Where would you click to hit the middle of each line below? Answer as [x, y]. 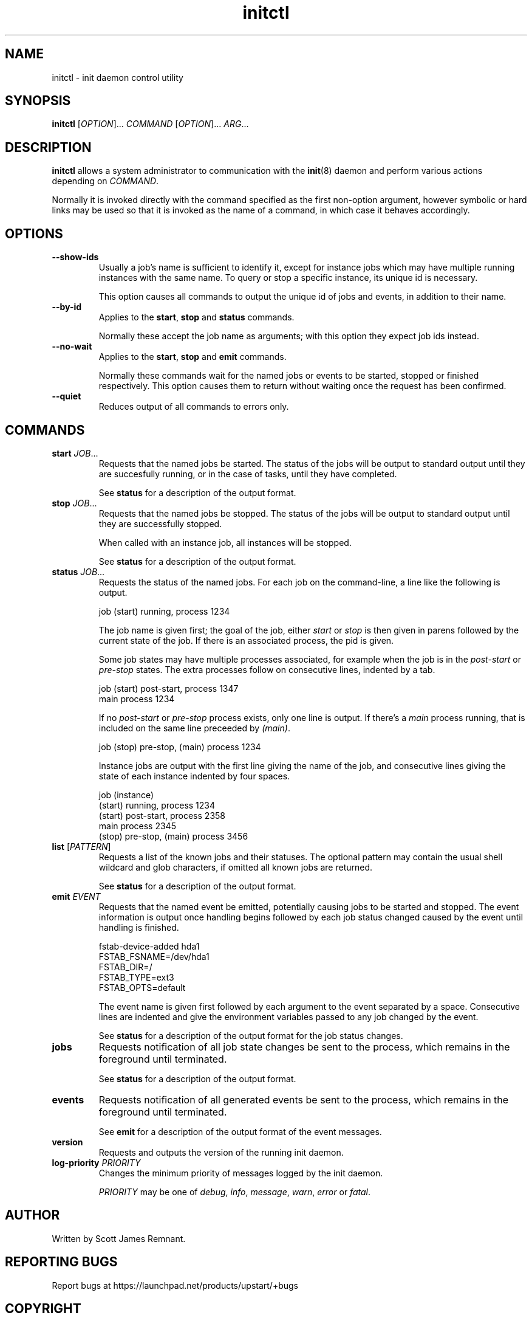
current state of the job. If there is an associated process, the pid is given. [246, 640]
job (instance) [126, 795]
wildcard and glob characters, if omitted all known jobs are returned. [236, 867]
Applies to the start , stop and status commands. [196, 317]
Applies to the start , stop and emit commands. [193, 357]
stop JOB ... [74, 503]
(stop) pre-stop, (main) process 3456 [173, 836]
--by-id [67, 307]
